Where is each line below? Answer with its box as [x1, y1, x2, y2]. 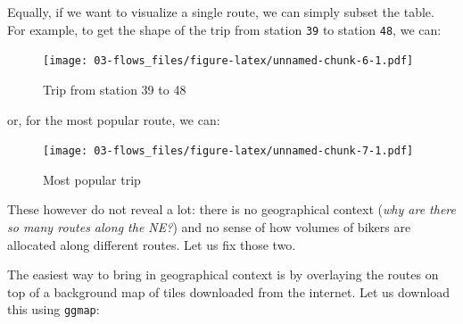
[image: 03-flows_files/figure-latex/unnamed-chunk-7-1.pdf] [43, 145, 414, 158]
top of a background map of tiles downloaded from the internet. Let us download [7, 282, 450, 301]
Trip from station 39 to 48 [43, 79, 186, 98]
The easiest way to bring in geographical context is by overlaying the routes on [7, 265, 439, 284]
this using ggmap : [7, 300, 100, 319]
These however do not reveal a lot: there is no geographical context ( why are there [7, 200, 456, 219]
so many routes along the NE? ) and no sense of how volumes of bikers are [7, 217, 411, 236]
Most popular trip [43, 170, 141, 188]
